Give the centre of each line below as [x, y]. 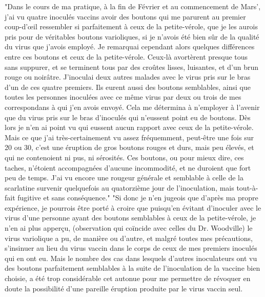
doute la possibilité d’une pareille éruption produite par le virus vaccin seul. [124, 288]
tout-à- [247, 187]
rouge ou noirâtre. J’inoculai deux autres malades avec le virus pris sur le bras [128, 77]
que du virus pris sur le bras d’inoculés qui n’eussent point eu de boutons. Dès [128, 117]
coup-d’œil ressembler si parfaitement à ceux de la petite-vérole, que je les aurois [131, 26]
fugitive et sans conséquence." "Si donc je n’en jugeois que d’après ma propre [138, 198]
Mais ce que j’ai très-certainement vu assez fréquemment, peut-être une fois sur [129, 137]
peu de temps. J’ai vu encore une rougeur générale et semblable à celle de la [124, 178]
